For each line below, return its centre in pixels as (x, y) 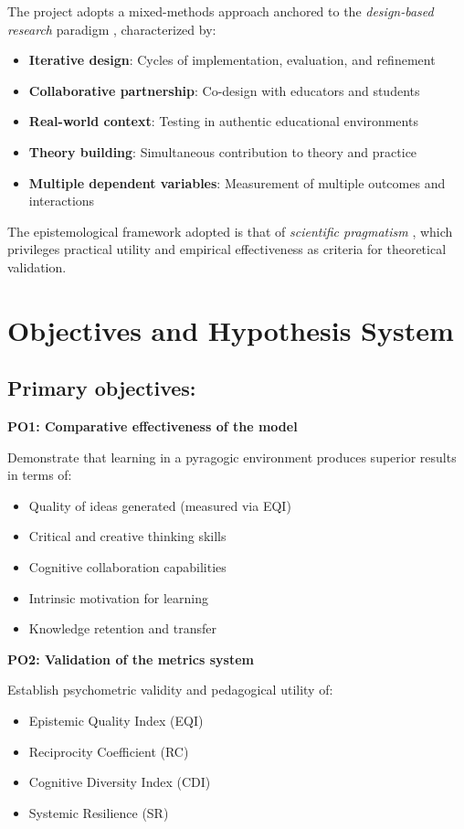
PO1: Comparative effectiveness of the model (153, 426)
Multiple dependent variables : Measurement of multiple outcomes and (237, 182)
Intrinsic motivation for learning (119, 597)
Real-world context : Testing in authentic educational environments (223, 121)
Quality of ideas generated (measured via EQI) (160, 505)
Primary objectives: (102, 388)
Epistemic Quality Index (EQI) (116, 721)
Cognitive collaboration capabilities (127, 567)
